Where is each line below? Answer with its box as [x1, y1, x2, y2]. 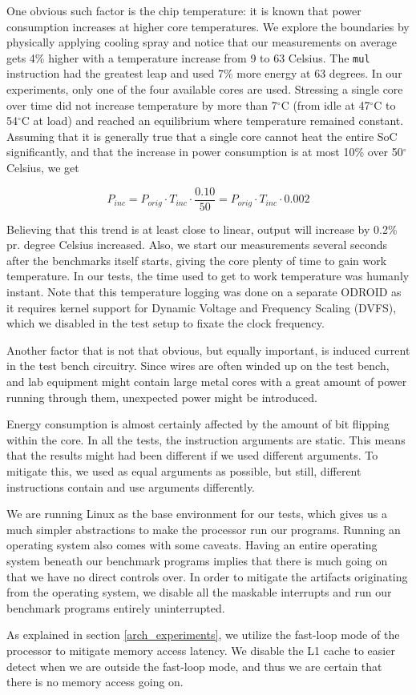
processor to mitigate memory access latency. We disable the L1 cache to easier [6, 641, 395, 658]
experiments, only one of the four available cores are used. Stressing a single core [6, 81, 403, 98]
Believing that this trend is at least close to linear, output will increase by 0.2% [6, 220, 398, 237]
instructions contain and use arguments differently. [6, 478, 256, 495]
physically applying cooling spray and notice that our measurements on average [6, 34, 397, 50]
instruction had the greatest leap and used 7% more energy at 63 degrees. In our [6, 65, 402, 82]
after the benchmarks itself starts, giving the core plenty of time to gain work [6, 251, 387, 268]
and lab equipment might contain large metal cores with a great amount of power [6, 373, 407, 389]
